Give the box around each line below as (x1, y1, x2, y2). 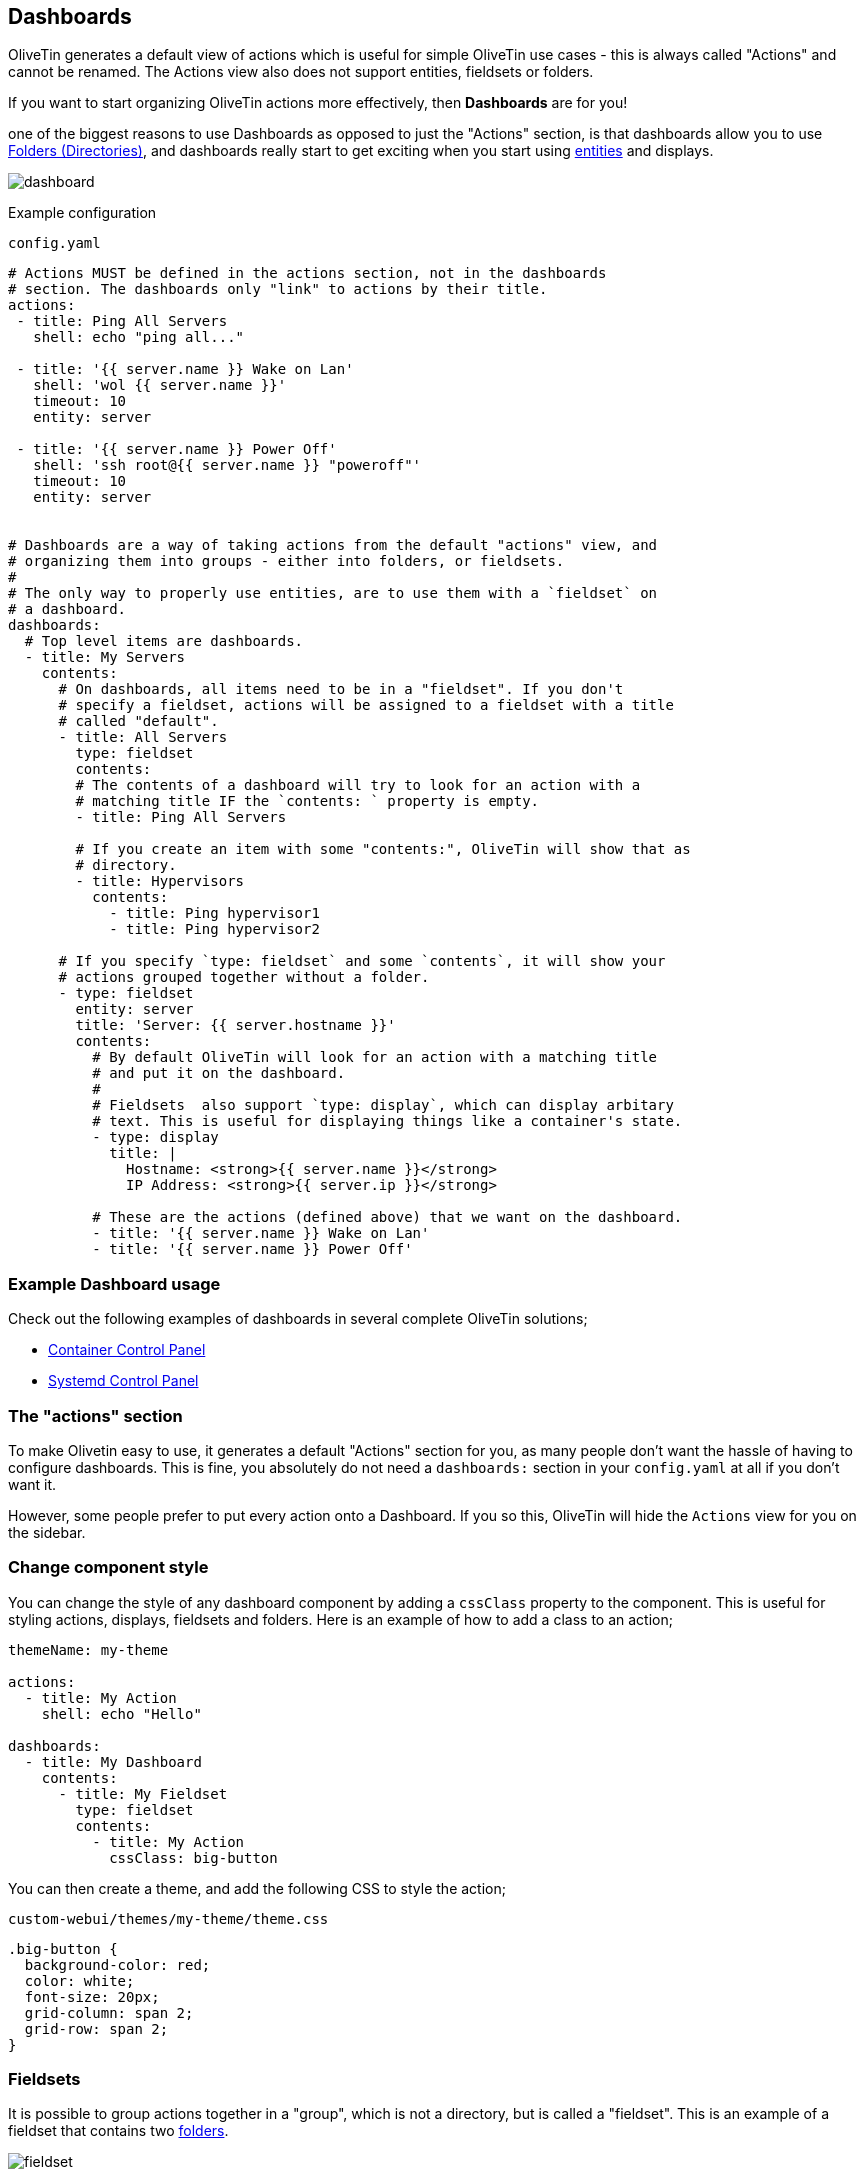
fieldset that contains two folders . (8, 2122, 229, 2140)
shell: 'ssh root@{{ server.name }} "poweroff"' (33, 457, 422, 474)
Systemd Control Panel (48, 1372, 199, 1390)
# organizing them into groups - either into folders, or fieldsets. (8, 553, 565, 570)
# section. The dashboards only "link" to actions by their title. (8, 281, 548, 298)
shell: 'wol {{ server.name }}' (33, 377, 287, 394)
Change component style (8, 1557, 209, 1578)
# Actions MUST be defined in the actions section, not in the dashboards (8, 265, 607, 282)
